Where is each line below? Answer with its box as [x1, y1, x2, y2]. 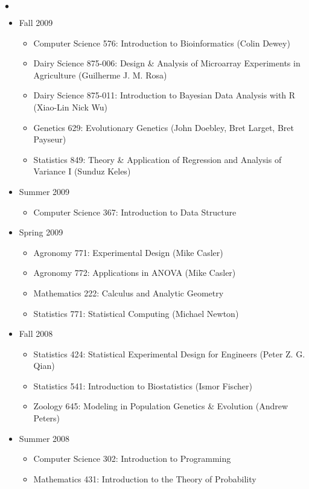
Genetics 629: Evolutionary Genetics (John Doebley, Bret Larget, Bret [33, 121, 294, 133]
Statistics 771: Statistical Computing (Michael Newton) [33, 307, 239, 319]
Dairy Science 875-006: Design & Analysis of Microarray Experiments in [33, 57, 301, 69]
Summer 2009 [19, 185, 70, 197]
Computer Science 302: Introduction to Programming [33, 452, 231, 465]
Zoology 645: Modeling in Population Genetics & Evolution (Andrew [33, 400, 288, 412]
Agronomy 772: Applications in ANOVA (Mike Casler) [33, 266, 236, 279]
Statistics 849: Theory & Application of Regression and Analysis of [33, 153, 282, 165]
